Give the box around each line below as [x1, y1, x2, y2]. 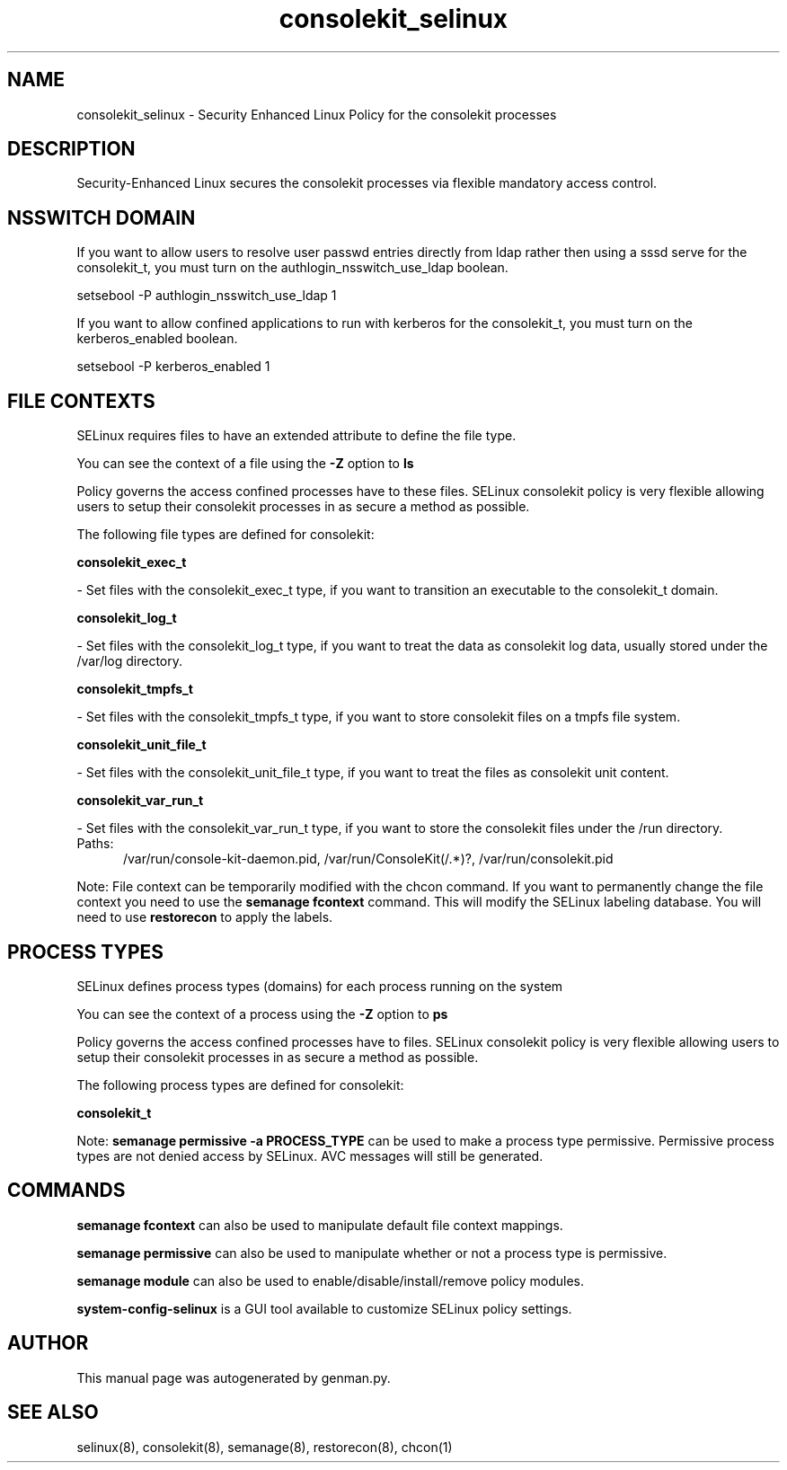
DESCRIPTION [7, 137, 136, 161]
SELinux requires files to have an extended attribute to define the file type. [76, 428, 517, 444]
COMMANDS [7, 1179, 126, 1202]
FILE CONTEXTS [7, 389, 155, 412]
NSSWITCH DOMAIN [7, 206, 196, 229]
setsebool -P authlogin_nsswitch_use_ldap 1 [76, 288, 337, 304]
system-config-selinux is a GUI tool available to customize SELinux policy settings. [76, 1300, 572, 1316]
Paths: [76, 836, 114, 852]
